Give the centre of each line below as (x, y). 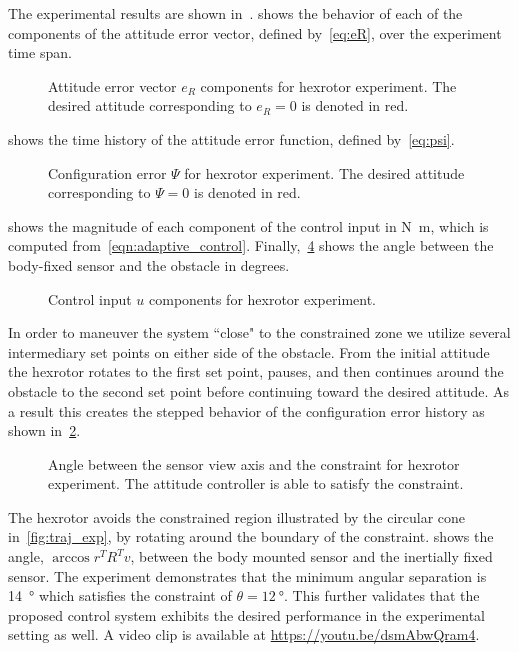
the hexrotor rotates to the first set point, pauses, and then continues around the (256, 371)
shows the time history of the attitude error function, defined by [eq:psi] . (231, 138)
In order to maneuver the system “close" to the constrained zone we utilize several (259, 332)
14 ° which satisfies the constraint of (120, 595)
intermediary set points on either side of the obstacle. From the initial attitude (249, 351)
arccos (71, 558)
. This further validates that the (382, 595)
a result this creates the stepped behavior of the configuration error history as (246, 410)
